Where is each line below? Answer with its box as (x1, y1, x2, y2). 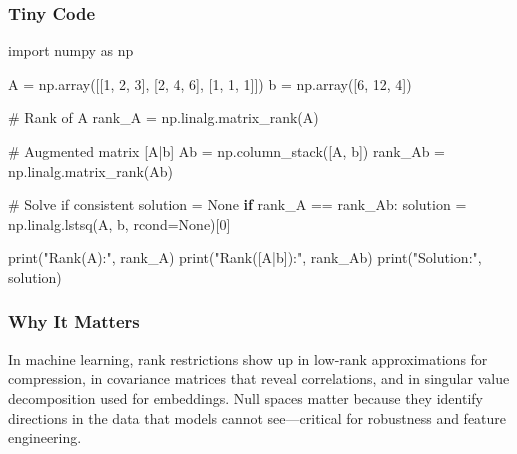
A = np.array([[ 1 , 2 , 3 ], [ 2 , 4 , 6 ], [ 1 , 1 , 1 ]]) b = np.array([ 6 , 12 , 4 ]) (8, 73, 412, 94)
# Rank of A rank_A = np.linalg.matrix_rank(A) (8, 107, 319, 128)
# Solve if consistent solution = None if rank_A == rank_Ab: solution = (8, 194, 467, 215)
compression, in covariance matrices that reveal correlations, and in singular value (8, 368, 510, 389)
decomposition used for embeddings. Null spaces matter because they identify (8, 387, 483, 408)
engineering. (8, 427, 82, 448)
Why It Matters (8, 309, 140, 334)
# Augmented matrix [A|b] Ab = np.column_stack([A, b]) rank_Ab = (8, 141, 445, 161)
